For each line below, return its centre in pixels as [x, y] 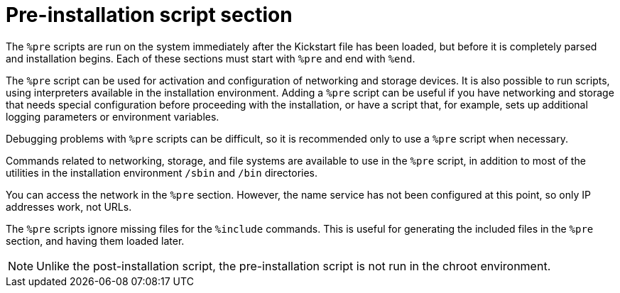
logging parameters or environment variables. [113, 116]
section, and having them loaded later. [95, 241]
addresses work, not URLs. [69, 206]
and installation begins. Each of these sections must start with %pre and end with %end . [211, 58]
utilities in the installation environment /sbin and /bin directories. [162, 172]
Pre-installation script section [149, 15]
